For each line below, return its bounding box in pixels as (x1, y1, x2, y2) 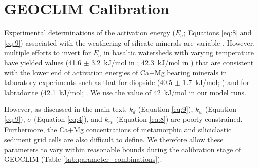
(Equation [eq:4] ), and (33, 113, 102, 124)
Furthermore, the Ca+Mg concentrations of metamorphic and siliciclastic (4, 124, 232, 135)
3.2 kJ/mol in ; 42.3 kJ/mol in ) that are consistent (91, 57, 254, 67)
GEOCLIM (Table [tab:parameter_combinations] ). (4, 154, 162, 164)
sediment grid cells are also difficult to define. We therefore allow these (4, 134, 224, 144)
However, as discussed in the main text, (4, 104, 127, 114)
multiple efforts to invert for (4, 47, 91, 58)
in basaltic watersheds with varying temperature (103, 47, 254, 58)
